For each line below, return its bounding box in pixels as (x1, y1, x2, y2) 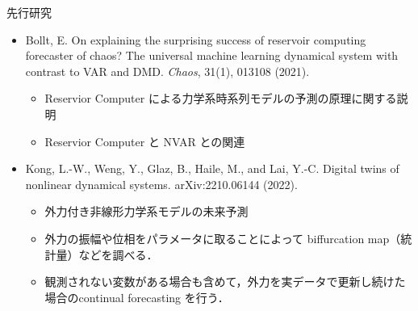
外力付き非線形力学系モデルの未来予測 (44, 203, 249, 220)
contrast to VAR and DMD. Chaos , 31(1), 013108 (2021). (25, 62, 310, 79)
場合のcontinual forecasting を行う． (44, 288, 229, 305)
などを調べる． (78, 246, 158, 263)
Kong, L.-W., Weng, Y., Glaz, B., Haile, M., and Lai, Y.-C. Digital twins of (25, 160, 399, 177)
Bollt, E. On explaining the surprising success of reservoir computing (25, 31, 366, 48)
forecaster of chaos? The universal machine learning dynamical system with (25, 47, 399, 64)
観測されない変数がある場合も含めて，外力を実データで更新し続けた (44, 273, 406, 290)
